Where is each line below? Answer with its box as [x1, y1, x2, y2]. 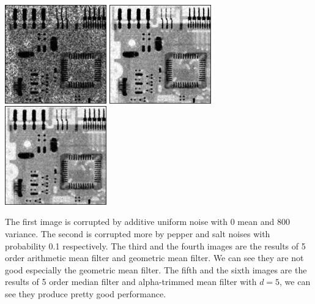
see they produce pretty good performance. [5, 287, 166, 300]
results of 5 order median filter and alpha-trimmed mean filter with [5, 275, 257, 288]
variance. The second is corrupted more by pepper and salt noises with [5, 227, 270, 240]
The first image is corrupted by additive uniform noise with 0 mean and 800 [5, 215, 290, 228]
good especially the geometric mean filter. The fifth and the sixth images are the [5, 263, 307, 276]
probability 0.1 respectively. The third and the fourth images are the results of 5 [5, 239, 306, 252]
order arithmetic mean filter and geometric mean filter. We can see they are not [5, 251, 304, 264]
